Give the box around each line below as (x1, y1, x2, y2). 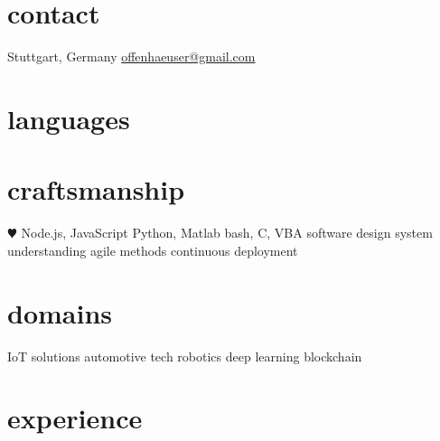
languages (7, 99, 130, 136)
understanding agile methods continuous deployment (7, 240, 298, 259)
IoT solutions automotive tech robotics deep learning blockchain (7, 346, 362, 365)
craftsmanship (7, 171, 185, 208)
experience (7, 399, 143, 436)
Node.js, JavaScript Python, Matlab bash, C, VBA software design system (21, 223, 433, 242)
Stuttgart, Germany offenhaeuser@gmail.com (7, 47, 256, 66)
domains (7, 294, 113, 331)
